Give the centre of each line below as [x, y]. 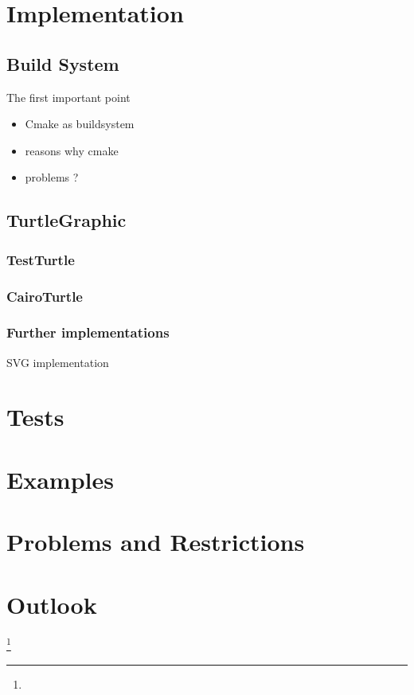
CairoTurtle [45, 296]
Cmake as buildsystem [80, 124]
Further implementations [88, 332]
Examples [60, 479]
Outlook [52, 604]
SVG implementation [58, 362]
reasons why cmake [72, 150]
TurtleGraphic [66, 220]
